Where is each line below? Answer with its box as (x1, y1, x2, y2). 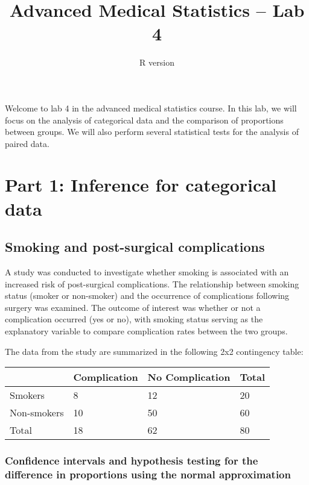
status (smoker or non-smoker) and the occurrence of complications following (5, 289, 290, 302)
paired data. (5, 137, 49, 149)
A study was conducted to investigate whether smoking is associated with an (5, 266, 289, 278)
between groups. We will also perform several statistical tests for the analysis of (5, 125, 299, 138)
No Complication (147, 370, 231, 384)
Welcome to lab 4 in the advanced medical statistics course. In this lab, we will (5, 101, 297, 114)
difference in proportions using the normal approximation (5, 467, 291, 482)
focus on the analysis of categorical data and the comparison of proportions (5, 113, 284, 126)
